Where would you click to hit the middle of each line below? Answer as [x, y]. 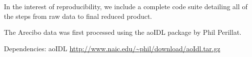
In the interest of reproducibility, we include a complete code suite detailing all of [126, 6]
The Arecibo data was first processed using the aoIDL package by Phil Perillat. [123, 32]
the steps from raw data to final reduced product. [78, 16]
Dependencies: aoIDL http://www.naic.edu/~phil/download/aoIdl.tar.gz [112, 48]
